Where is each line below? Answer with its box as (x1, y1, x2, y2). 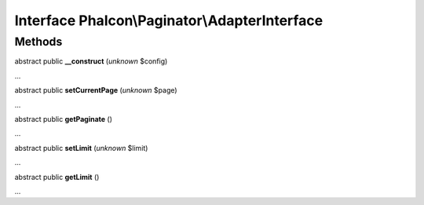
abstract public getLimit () (14, 172, 100, 181)
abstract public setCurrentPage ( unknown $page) (14, 86, 177, 95)
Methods (14, 35, 63, 49)
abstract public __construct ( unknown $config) (14, 57, 168, 66)
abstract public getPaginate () (14, 114, 113, 123)
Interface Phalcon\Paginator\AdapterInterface (14, 12, 323, 29)
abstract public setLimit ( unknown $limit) (14, 143, 148, 152)
